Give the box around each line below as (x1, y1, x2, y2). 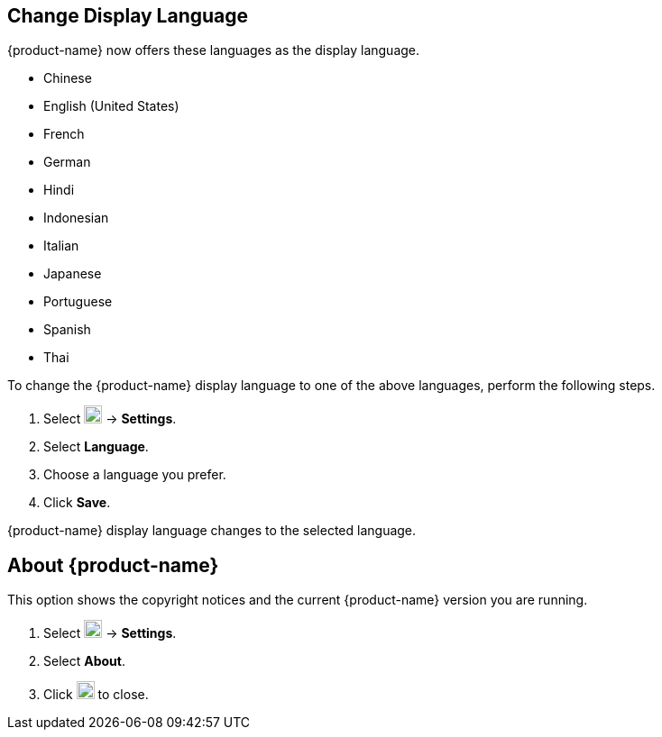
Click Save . (43, 495, 111, 511)
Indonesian (43, 210, 109, 226)
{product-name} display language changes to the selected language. (7, 523, 417, 539)
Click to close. (43, 687, 149, 703)
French (43, 126, 85, 142)
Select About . (43, 653, 125, 669)
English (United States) (43, 98, 179, 114)
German (43, 154, 91, 170)
